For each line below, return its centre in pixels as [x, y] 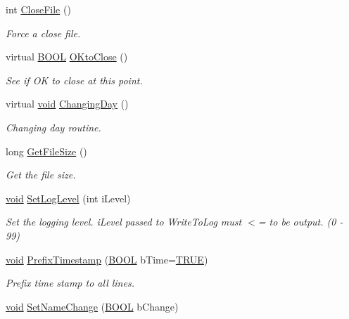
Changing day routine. [53, 127]
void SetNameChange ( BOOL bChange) [92, 306]
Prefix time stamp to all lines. [70, 283]
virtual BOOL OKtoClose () [67, 57]
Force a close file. [43, 33]
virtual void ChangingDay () [67, 104]
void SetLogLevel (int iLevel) [68, 198]
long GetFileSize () [46, 151]
